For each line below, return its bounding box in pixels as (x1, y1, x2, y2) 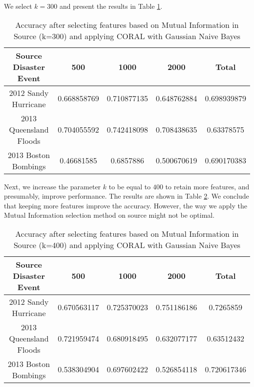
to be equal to (108, 181, 151, 191)
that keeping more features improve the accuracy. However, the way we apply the (4, 200, 247, 210)
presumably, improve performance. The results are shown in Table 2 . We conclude (4, 191, 249, 201)
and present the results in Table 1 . (59, 1, 163, 11)
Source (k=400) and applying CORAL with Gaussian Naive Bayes (13, 239, 241, 250)
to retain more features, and (165, 181, 250, 191)
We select (4, 1, 32, 11)
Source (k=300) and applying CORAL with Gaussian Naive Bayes (13, 30, 241, 42)
